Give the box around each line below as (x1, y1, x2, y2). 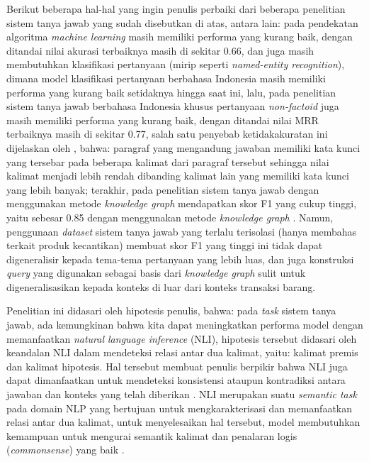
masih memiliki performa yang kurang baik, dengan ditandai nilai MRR (6, 112, 319, 127)
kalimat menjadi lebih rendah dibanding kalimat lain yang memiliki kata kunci (6, 168, 349, 183)
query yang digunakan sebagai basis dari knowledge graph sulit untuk (6, 265, 306, 280)
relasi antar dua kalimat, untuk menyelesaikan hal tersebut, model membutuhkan (6, 414, 361, 429)
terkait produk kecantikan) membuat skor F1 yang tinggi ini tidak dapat (6, 238, 323, 253)
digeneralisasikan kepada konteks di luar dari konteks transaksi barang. (6, 279, 316, 294)
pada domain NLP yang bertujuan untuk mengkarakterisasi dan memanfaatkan (6, 400, 353, 415)
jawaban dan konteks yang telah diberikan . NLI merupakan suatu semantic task (6, 387, 357, 402)
